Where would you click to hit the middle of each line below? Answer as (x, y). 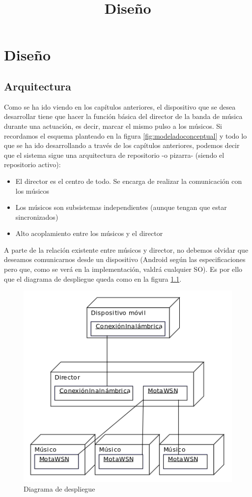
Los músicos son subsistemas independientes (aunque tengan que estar (121, 207)
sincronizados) (37, 217)
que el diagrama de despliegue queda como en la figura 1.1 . (93, 278)
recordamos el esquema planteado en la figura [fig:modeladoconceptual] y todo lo (126, 135)
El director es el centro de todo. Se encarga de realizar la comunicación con (129, 181)
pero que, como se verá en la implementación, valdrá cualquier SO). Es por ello (123, 269)
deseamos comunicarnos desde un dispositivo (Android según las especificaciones (125, 259)
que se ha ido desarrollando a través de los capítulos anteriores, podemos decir (122, 145)
